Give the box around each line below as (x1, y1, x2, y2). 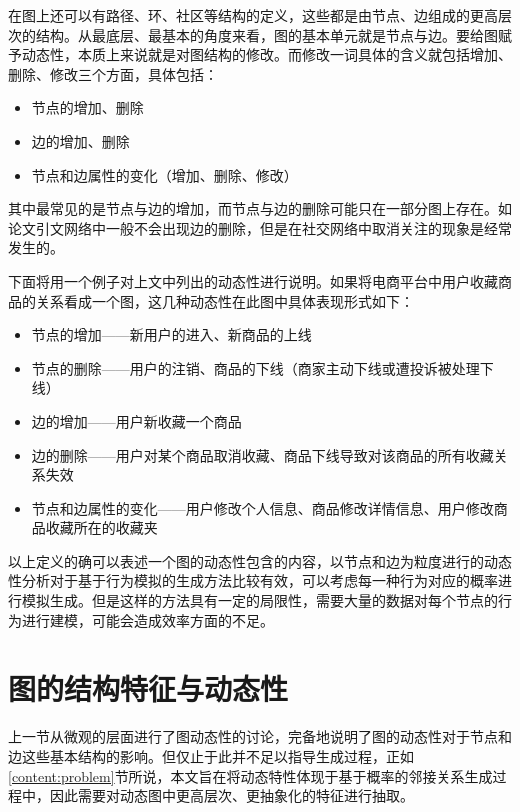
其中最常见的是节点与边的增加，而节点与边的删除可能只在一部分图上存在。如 (8, 198, 512, 219)
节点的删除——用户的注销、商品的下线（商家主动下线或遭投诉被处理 (31, 357, 480, 378)
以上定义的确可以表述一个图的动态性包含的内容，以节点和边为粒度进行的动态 (8, 550, 512, 571)
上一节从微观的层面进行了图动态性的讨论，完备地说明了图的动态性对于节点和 (8, 726, 512, 747)
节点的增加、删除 (31, 97, 144, 118)
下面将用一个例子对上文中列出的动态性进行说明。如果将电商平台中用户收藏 (8, 270, 498, 291)
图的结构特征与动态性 (8, 668, 289, 709)
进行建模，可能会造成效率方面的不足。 (21, 609, 274, 630)
